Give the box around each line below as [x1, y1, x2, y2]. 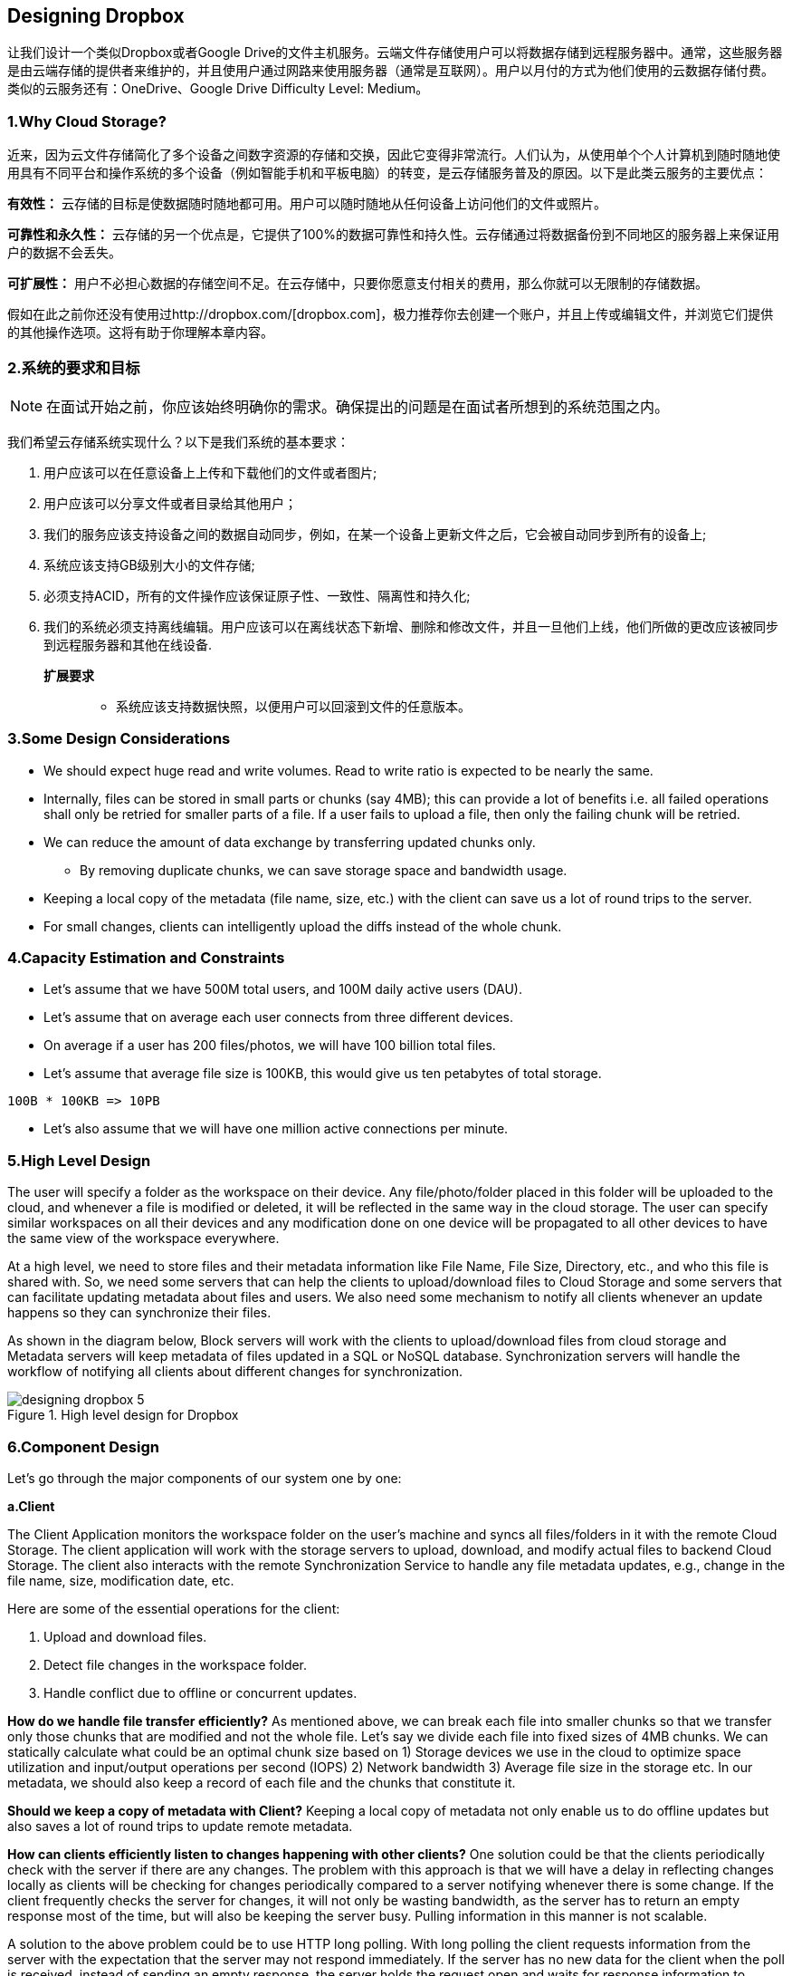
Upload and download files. [43, 1628, 207, 1644]
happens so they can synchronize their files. [7, 1305, 272, 1321]
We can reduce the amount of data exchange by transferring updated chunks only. [43, 834, 536, 850]
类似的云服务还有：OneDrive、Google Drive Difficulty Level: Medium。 [7, 81, 429, 97]
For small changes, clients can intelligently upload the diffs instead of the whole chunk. [43, 918, 562, 934]
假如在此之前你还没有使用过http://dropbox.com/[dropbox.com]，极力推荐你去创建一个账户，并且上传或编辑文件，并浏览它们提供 [7, 306, 774, 323]
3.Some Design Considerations [7, 729, 231, 748]
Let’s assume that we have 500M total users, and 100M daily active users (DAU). [43, 981, 523, 998]
